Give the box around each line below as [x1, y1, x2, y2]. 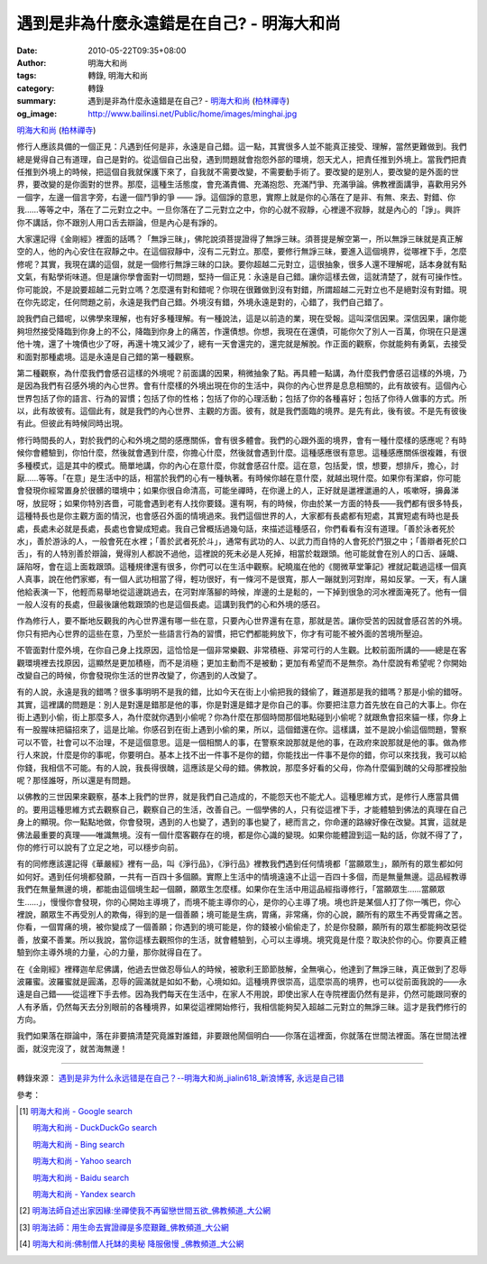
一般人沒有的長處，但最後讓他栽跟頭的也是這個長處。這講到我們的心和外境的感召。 [16, 598, 325, 609]
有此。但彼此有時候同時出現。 [16, 418, 128, 429]
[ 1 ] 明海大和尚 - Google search [19, 1106, 133, 1117]
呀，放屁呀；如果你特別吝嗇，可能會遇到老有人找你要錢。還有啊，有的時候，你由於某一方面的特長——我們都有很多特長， [16, 497, 467, 509]
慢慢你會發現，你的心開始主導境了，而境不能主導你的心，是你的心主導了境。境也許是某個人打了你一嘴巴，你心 [50, 896, 462, 907]
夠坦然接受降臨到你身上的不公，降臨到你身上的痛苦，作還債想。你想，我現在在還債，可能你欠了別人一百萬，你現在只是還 [16, 326, 467, 337]
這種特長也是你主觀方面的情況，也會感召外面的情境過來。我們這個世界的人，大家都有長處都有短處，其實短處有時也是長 [16, 511, 459, 521]
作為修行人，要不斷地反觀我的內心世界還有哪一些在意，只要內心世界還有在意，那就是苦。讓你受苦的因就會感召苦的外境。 [16, 615, 467, 626]
